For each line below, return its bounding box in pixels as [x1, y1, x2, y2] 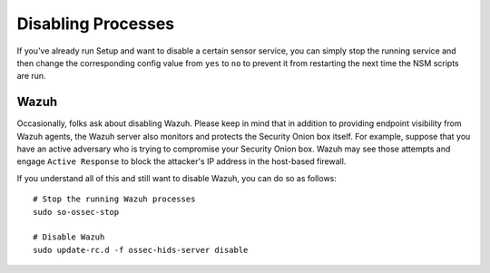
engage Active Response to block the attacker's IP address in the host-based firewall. [16, 156, 347, 167]
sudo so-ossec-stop [33, 207, 120, 217]
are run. [16, 71, 46, 82]
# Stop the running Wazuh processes [33, 194, 196, 204]
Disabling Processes [16, 14, 175, 34]
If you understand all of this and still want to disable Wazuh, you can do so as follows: [16, 172, 338, 183]
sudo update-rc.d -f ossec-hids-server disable [33, 245, 249, 255]
